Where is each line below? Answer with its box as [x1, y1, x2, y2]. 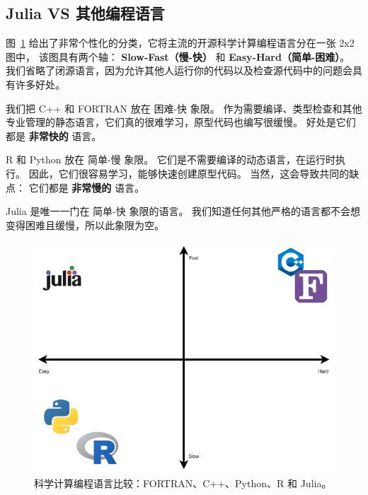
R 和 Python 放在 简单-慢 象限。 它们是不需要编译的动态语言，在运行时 [6, 152, 335, 167]
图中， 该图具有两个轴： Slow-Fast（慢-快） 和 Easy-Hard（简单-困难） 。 [6, 49, 350, 64]
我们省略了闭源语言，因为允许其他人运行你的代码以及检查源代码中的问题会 [6, 63, 352, 78]
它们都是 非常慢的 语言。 [28, 180, 144, 194]
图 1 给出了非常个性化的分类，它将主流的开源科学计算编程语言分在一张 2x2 [6, 35, 355, 50]
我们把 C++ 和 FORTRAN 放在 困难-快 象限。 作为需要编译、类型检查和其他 [6, 100, 362, 115]
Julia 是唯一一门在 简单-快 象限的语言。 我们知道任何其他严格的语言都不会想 [6, 204, 361, 219]
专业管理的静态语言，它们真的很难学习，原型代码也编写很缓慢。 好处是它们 [6, 115, 356, 129]
